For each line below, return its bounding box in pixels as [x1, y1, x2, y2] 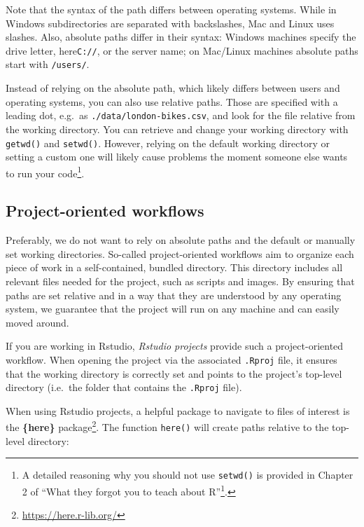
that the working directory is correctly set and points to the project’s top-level [6, 366, 342, 381]
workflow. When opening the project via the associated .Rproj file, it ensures [6, 352, 337, 367]
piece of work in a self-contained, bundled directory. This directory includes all [6, 260, 343, 275]
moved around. [6, 315, 69, 329]
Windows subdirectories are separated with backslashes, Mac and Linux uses [6, 15, 335, 30]
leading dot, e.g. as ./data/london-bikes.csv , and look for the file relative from [6, 108, 356, 123]
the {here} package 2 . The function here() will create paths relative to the [6, 418, 329, 434]
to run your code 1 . [6, 163, 85, 180]
